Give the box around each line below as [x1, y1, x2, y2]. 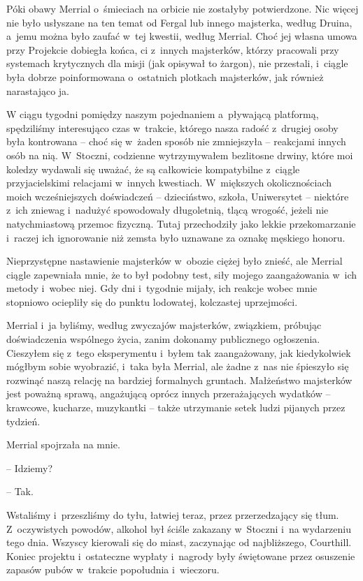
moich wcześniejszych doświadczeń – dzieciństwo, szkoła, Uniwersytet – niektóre [6, 189, 349, 203]
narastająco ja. [6, 83, 69, 98]
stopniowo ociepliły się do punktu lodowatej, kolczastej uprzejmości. [6, 294, 298, 309]
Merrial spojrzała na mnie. [6, 437, 120, 452]
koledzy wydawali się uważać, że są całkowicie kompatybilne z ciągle [6, 161, 300, 176]
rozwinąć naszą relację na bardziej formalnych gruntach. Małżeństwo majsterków [6, 372, 353, 387]
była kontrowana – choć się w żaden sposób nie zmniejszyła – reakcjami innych [6, 134, 346, 149]
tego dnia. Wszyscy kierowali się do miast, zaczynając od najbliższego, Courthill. [6, 535, 352, 550]
